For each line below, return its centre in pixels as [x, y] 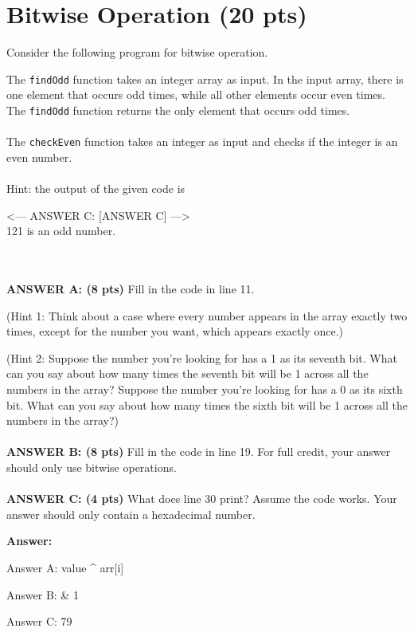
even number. [39, 157]
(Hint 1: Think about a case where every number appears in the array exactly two [207, 315]
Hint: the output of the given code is [96, 188]
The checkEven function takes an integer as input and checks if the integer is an [202, 141]
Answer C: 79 [39, 621]
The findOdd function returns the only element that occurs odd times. [178, 110]
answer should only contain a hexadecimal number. [131, 514]
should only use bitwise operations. [92, 467]
